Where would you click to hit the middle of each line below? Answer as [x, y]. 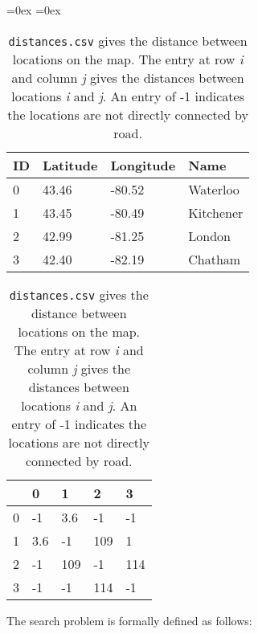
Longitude [143, 165]
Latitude [70, 165]
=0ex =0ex [34, 10]
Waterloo [214, 189]
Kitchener [216, 212]
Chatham [215, 259]
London [209, 235]
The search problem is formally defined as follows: [129, 620]
